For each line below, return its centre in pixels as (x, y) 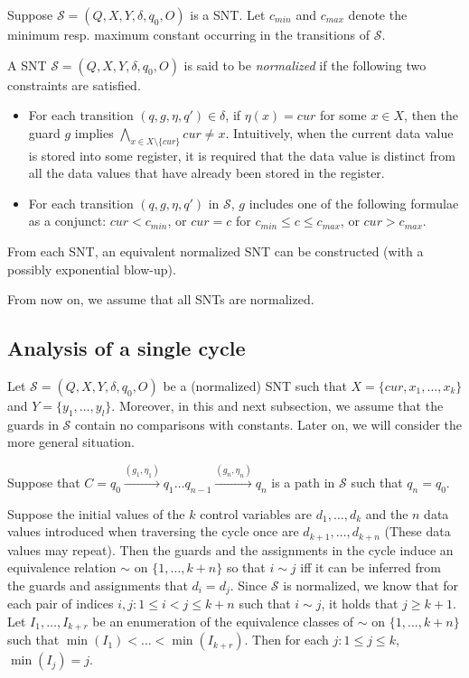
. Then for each (286, 640)
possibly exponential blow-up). (92, 269)
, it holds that (360, 604)
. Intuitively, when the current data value (339, 132)
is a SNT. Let (228, 14)
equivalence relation (62, 567)
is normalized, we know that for (371, 585)
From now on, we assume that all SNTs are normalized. (161, 299)
